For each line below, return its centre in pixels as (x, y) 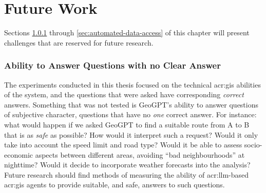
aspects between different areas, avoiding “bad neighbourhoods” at (140, 154)
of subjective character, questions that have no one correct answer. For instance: (130, 114)
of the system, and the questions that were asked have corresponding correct (124, 94)
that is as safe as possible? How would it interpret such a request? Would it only (131, 134)
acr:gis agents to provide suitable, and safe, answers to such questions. (115, 185)
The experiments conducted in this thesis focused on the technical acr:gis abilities (132, 84)
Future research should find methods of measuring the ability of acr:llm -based (127, 174)
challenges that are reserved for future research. (79, 42)
